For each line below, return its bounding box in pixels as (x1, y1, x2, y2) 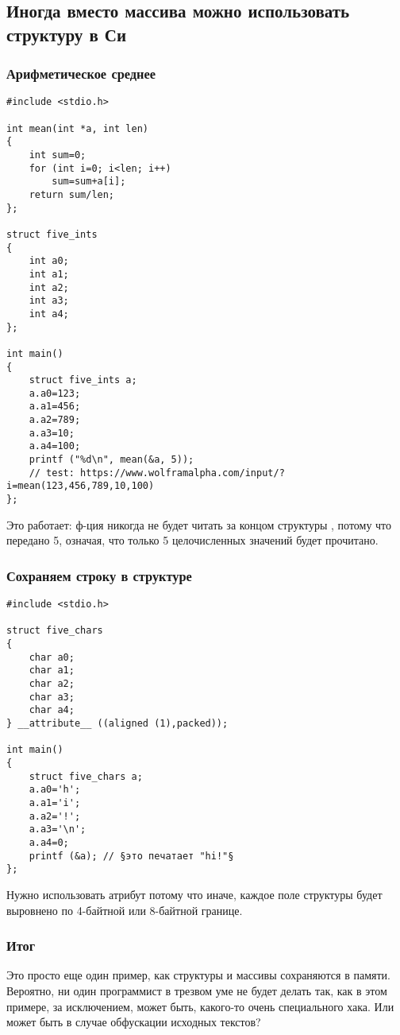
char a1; (29, 665, 75, 676)
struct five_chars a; (29, 770, 143, 782)
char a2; (29, 678, 75, 690)
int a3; (29, 295, 69, 307)
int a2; (29, 281, 69, 293)
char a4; (29, 704, 75, 716)
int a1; (29, 268, 69, 280)
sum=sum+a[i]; (52, 176, 126, 188)
